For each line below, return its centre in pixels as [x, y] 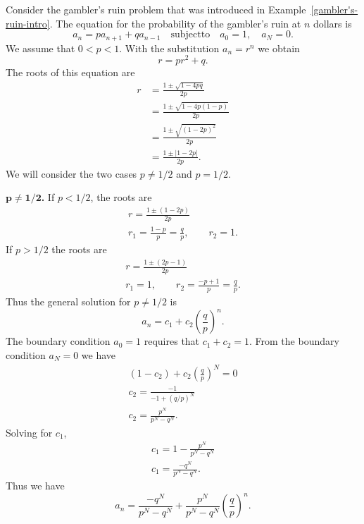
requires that [172, 341]
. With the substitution [169, 48]
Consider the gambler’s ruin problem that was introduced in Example [156, 9]
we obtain [279, 48]
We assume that [40, 48]
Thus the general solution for [68, 301]
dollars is [332, 23]
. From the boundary [294, 341]
